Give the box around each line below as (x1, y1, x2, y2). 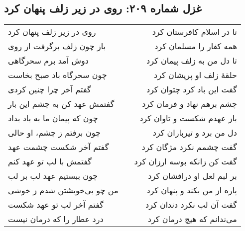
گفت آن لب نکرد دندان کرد (145, 199, 237, 211)
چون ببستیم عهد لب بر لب (8, 170, 98, 182)
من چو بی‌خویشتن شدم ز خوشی (8, 184, 119, 196)
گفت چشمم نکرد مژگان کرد (141, 141, 237, 153)
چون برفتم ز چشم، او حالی (8, 127, 101, 139)
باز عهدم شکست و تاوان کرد (139, 112, 237, 124)
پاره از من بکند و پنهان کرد (146, 184, 237, 196)
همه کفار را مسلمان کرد (154, 40, 237, 52)
